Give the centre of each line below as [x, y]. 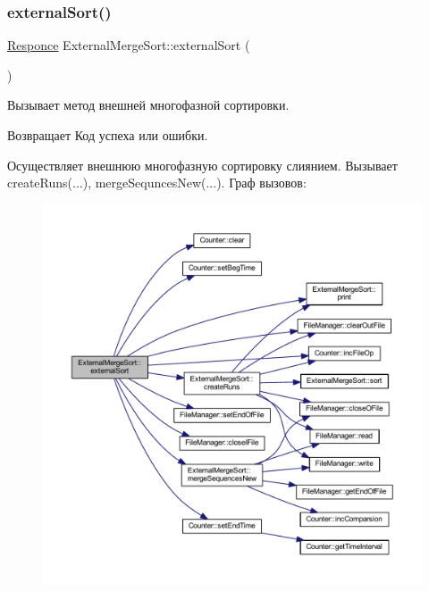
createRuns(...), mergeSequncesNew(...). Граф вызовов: [157, 183]
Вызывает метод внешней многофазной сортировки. [148, 105]
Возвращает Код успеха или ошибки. [108, 135]
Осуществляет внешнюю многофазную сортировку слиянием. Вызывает [202, 165]
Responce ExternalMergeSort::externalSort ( [129, 45]
